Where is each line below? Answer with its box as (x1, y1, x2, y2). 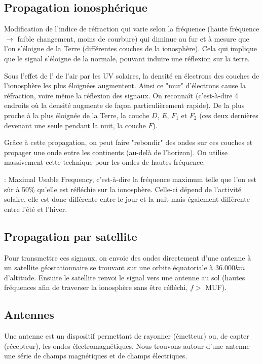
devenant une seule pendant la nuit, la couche (4, 120, 146, 130)
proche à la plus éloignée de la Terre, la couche (4, 110, 149, 120)
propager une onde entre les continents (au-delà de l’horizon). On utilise (4, 147, 228, 157)
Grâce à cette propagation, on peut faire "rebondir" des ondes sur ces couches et (4, 137, 253, 148)
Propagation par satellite (4, 228, 137, 244)
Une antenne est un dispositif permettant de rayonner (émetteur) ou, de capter (4, 331, 249, 341)
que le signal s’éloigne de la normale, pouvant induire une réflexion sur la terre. (4, 53, 250, 63)
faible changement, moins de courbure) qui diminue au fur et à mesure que (17, 33, 249, 44)
